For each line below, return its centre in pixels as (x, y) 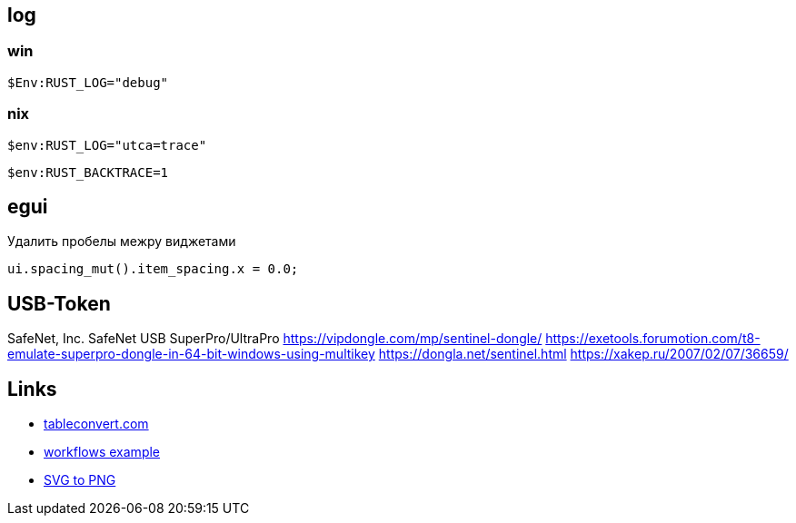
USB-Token (59, 303)
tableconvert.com (96, 424)
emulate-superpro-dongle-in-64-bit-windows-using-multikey (191, 354)
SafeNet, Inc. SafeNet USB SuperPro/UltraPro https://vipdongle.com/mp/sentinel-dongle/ (275, 339)
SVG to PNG (80, 480)
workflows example (102, 452)
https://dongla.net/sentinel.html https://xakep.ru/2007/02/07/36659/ (583, 354)
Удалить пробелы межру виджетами (122, 242)
